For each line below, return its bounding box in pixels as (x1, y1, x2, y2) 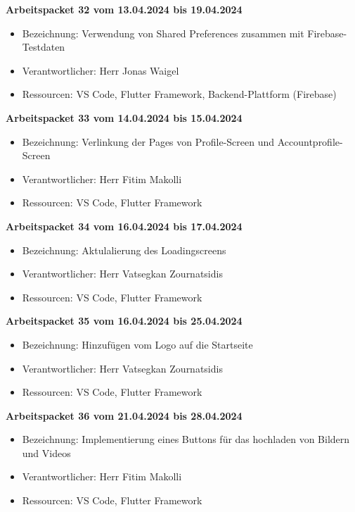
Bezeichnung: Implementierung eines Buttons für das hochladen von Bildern (22, 432, 350, 447)
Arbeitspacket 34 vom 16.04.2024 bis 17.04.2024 (6, 218, 243, 233)
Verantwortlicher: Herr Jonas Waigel (22, 63, 179, 77)
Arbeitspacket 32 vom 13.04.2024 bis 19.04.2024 (6, 2, 243, 16)
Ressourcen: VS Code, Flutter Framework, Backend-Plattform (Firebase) (22, 87, 337, 101)
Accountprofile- (277, 134, 343, 149)
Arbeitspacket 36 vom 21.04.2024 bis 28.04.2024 (6, 408, 243, 423)
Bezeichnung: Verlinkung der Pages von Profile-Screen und (22, 134, 275, 149)
